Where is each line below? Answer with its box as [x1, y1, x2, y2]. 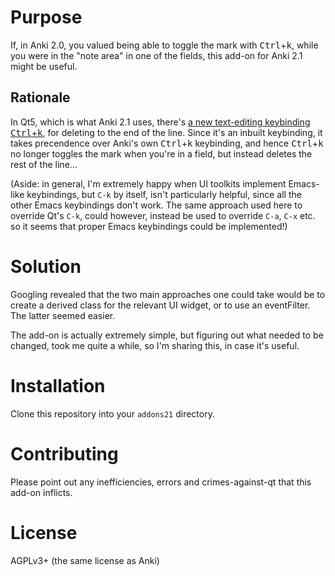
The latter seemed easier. [10, 309, 116, 321]
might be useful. [10, 60, 78, 72]
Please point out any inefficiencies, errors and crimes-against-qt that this [10, 476, 312, 488]
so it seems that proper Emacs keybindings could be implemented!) [10, 220, 288, 232]
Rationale [10, 89, 71, 106]
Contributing [10, 442, 119, 465]
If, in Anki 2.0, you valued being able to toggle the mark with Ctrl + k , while [10, 39, 319, 51]
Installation [10, 374, 106, 397]
